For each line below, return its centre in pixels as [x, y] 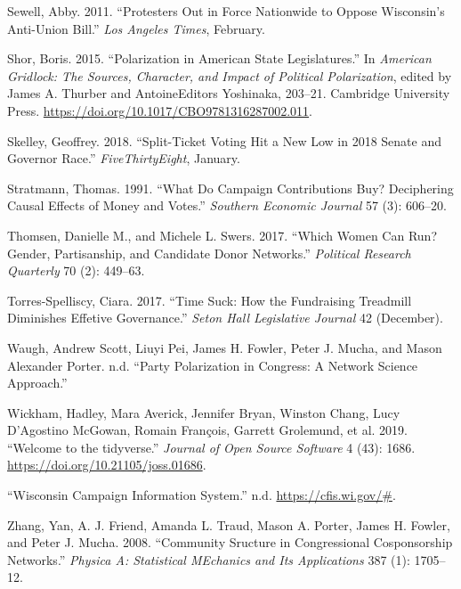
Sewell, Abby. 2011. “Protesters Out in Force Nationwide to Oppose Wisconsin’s [226, 11]
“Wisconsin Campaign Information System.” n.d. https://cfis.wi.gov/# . [202, 495]
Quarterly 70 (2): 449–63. [76, 270]
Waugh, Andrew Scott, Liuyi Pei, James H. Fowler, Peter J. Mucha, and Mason [225, 347]
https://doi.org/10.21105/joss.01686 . [107, 465]
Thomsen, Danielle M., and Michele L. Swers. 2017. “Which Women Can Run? [222, 235]
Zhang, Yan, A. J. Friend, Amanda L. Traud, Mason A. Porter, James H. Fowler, [229, 524]
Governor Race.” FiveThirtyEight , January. [124, 158]
